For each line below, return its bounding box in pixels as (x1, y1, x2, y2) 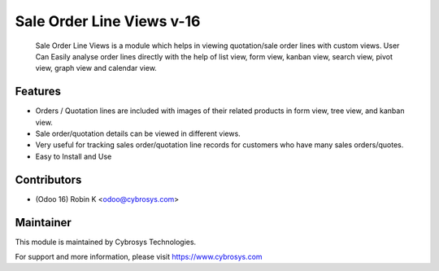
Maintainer (15, 216, 72, 229)
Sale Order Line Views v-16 (15, 12, 201, 30)
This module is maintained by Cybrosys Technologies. (15, 237, 197, 247)
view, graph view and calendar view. (35, 63, 158, 73)
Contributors (15, 173, 82, 186)
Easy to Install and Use (35, 151, 112, 161)
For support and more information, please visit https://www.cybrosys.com (15, 252, 263, 261)
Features (15, 85, 61, 98)
